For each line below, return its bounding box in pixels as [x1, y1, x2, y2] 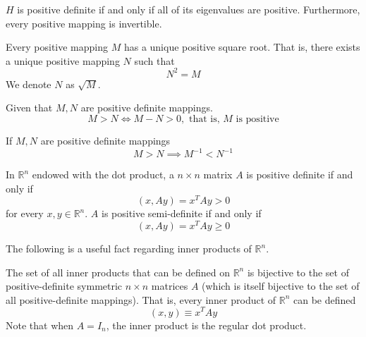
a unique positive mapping [6, 53, 120, 68]
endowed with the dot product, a [32, 167, 174, 182]
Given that [6, 100, 53, 115]
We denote [6, 76, 51, 91]
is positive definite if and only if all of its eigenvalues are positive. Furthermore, [17, 2, 360, 16]
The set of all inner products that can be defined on [6, 264, 230, 279]
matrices [151, 278, 188, 293]
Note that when [6, 317, 74, 332]
